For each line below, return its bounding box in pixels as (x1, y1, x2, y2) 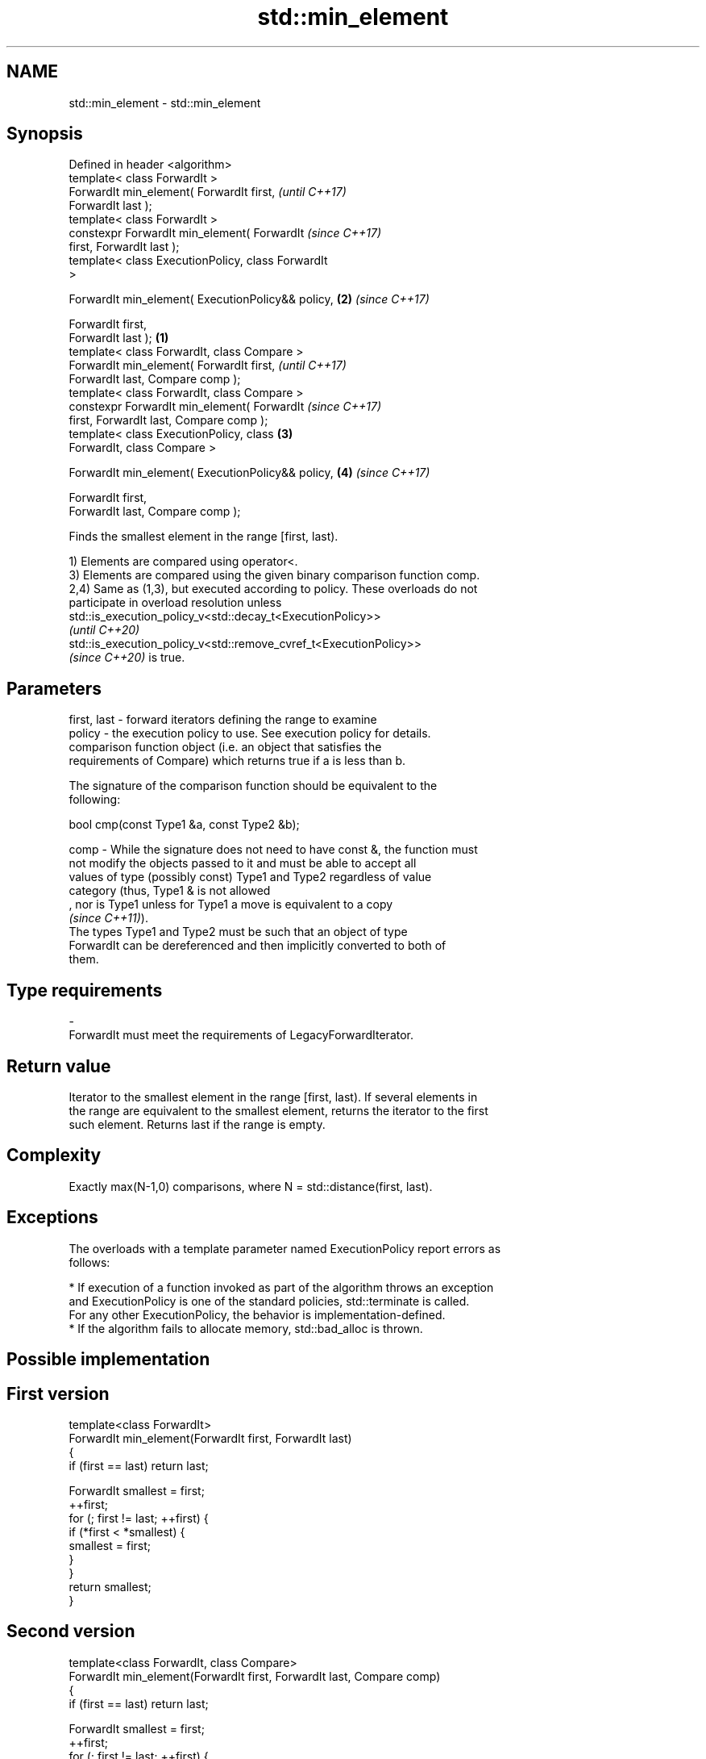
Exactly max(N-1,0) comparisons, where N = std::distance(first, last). (69, 1179, 433, 1193)
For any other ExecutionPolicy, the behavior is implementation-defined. (69, 1307, 446, 1322)
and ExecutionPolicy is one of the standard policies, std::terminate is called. (69, 1293, 470, 1308)
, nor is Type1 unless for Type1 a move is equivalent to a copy (69, 897, 393, 912)
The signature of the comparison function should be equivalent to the (69, 779, 438, 793)
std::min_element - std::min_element (69, 95, 261, 110)
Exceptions (6, 1207, 98, 1228)
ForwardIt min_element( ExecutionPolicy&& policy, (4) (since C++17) (69, 466, 430, 480)
